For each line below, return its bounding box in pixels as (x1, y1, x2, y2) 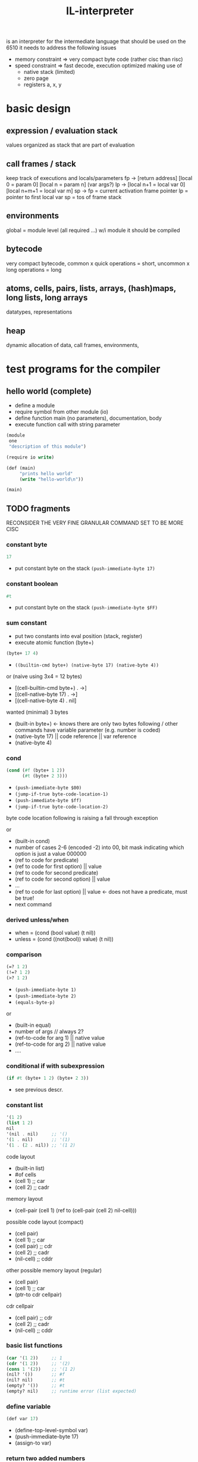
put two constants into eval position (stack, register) (14, 632, 143, 639)
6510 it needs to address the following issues (6, 44, 117, 51)
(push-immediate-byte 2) (14, 993, 77, 999)
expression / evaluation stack (6, 125, 118, 135)
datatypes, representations (6, 308, 73, 315)
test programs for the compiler (6, 363, 161, 376)
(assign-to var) (14, 1439, 52, 1446)
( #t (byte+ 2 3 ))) (21, 773, 68, 779)
